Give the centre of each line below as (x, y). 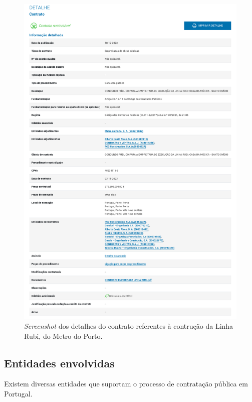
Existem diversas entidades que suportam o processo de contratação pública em (126, 384)
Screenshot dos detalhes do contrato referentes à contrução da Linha (129, 326)
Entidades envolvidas (59, 363)
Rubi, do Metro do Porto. (63, 336)
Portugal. (18, 393)
